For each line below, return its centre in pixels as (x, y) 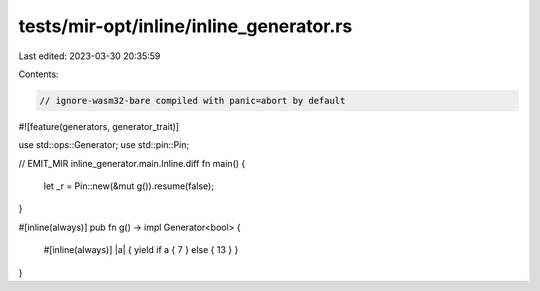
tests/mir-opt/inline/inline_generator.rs (185, 26)
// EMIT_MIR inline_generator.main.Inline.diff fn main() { (132, 163)
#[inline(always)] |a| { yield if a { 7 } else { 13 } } (141, 250)
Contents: (38, 74)
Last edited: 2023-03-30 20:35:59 (89, 56)
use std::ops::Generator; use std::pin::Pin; (104, 145)
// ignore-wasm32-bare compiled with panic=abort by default (192, 100)
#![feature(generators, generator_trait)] (99, 126)
